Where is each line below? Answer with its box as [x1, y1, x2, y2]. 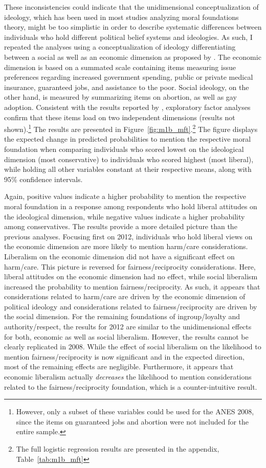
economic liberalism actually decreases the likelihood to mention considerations [4, 371, 252, 382]
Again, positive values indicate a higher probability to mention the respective [4, 191, 246, 202]
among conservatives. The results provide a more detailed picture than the [4, 221, 237, 232]
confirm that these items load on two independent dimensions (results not [4, 112, 235, 122]
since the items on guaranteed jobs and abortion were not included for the [16, 416, 249, 427]
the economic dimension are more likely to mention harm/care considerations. [4, 241, 248, 252]
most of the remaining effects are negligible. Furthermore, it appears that [4, 361, 234, 372]
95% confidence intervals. [4, 173, 83, 184]
